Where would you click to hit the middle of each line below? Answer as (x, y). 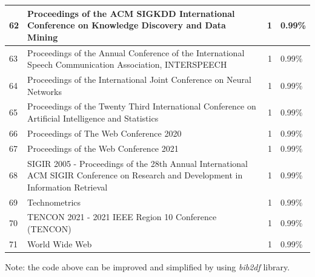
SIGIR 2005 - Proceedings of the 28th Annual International (138, 163)
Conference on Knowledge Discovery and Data (127, 25)
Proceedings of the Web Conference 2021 (103, 148)
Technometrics (54, 202)
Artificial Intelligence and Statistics (93, 118)
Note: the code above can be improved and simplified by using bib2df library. (148, 266)
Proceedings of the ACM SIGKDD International (131, 13)
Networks (45, 91)
